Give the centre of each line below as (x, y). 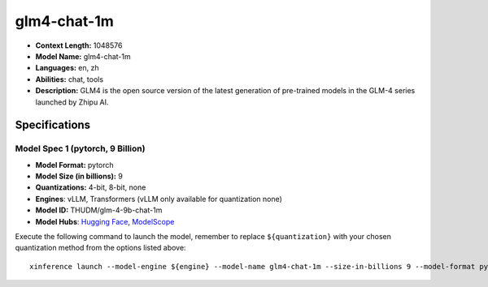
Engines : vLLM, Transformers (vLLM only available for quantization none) (159, 199)
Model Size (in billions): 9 (79, 176)
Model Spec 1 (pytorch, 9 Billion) (80, 148)
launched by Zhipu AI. (72, 102)
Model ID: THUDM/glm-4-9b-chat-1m (99, 210)
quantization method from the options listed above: (100, 248)
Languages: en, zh (67, 68)
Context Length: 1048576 (79, 45)
